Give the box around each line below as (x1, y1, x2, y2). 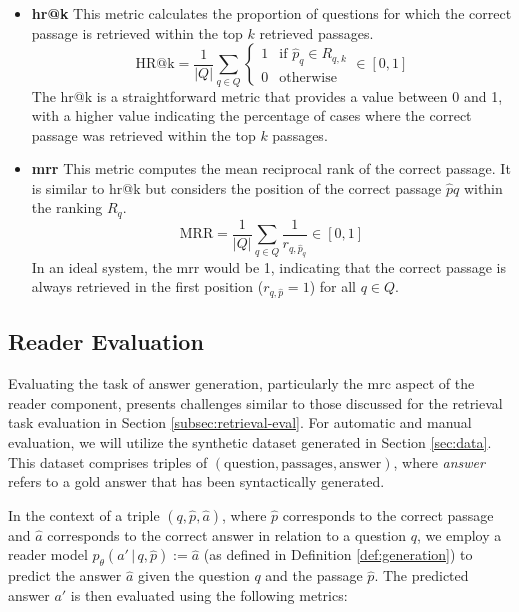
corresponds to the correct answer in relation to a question (47, 524, 406, 545)
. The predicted (374, 565, 469, 586)
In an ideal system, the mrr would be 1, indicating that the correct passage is (31, 256, 506, 277)
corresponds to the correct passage (282, 504, 494, 525)
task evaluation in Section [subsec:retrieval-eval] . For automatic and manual (8, 412, 472, 433)
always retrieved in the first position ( (31, 276, 264, 297)
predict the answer (8, 565, 122, 586)
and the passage (265, 565, 363, 586)
